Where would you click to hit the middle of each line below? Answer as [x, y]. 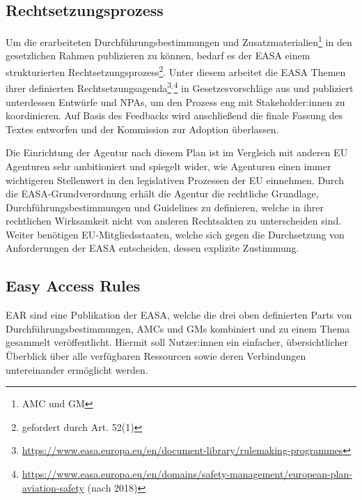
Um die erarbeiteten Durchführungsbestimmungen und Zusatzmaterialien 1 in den [179, 41]
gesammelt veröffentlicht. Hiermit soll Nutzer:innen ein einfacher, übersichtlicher [177, 342]
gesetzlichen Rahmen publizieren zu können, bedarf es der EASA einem [158, 55]
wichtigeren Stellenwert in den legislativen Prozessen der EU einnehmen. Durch [175, 180]
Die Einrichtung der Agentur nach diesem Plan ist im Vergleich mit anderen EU [177, 152]
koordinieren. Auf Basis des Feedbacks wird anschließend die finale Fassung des [174, 115]
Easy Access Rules [73, 286]
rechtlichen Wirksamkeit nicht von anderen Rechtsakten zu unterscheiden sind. [174, 221]
